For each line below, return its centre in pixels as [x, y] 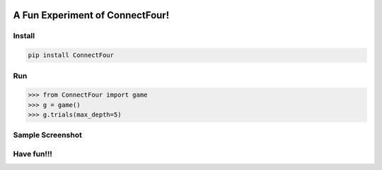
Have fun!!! [33, 154]
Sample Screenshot [48, 135]
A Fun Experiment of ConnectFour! [91, 15]
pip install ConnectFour [71, 55]
